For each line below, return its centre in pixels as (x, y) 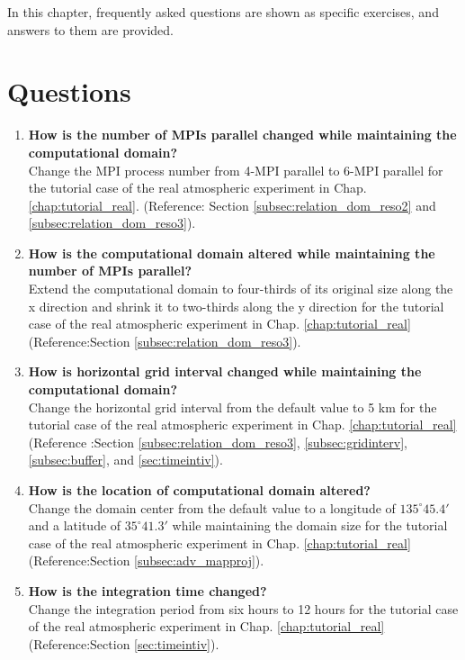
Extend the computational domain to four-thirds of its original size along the (241, 289)
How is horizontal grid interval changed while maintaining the (225, 371)
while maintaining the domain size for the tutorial (310, 525)
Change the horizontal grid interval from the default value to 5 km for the (232, 407)
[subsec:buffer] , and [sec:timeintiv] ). (125, 460)
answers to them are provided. (90, 29)
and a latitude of (75, 525)
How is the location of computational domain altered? (199, 490)
